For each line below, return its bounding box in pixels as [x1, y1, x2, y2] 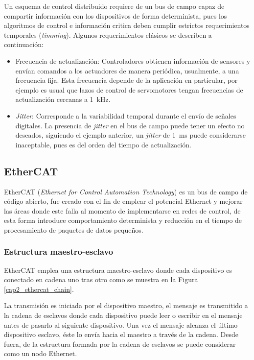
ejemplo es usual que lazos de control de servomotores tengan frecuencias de [15, 84, 243, 95]
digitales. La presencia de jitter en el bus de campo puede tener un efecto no [15, 120, 245, 130]
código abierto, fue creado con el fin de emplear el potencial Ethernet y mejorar [4, 196, 243, 206]
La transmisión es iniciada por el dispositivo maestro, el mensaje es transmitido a [4, 300, 248, 311]
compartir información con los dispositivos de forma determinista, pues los [4, 10, 227, 21]
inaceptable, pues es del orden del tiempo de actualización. [15, 139, 191, 149]
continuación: [4, 39, 44, 49]
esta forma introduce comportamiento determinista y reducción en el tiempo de [4, 215, 242, 225]
